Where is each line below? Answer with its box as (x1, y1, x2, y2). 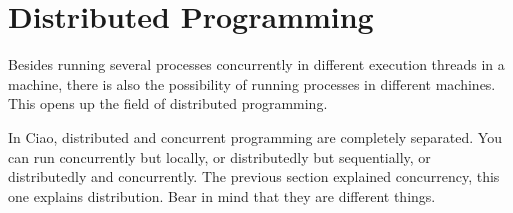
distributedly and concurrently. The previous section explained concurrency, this (8, 166, 500, 187)
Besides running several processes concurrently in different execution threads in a (8, 54, 505, 75)
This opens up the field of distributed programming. (8, 93, 328, 114)
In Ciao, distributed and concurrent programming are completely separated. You (8, 126, 502, 147)
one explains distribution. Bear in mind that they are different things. (8, 185, 436, 206)
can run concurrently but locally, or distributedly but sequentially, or (8, 146, 431, 167)
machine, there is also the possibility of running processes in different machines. (8, 73, 496, 94)
